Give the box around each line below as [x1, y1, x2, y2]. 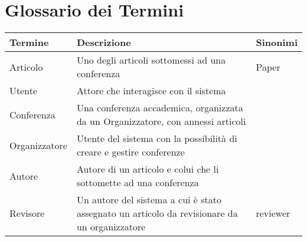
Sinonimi [256, 35, 298, 49]
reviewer [256, 206, 290, 220]
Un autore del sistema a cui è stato [76, 193, 222, 207]
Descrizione [76, 35, 131, 49]
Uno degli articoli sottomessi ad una [76, 53, 226, 67]
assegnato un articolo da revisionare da [76, 206, 238, 220]
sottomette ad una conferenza [76, 176, 199, 190]
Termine [9, 35, 49, 49]
